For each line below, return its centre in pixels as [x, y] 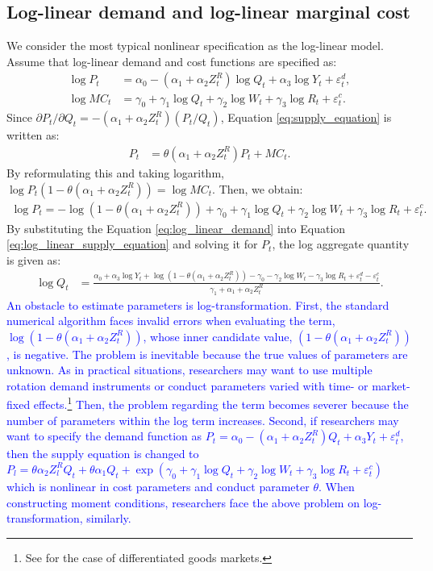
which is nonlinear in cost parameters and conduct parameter [158, 486]
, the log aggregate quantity [341, 244]
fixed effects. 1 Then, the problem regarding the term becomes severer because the [208, 403]
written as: [33, 135]
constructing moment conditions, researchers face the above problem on [183, 502]
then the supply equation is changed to [103, 454]
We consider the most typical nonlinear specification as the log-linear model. [195, 46]
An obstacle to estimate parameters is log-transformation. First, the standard [198, 304]
